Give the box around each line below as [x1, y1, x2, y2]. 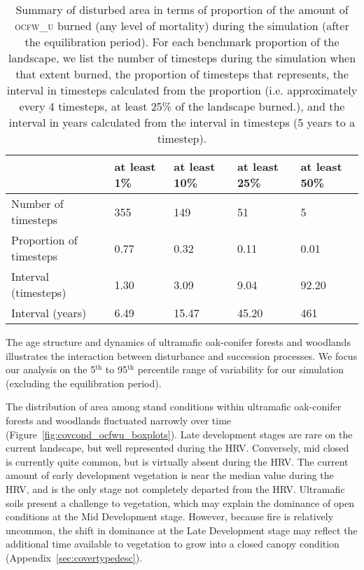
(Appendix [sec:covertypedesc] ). [6, 550, 143, 564]
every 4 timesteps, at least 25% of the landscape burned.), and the [19, 98, 345, 114]
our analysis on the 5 [6, 362, 96, 377]
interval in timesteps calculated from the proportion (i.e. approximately [6, 82, 358, 98]
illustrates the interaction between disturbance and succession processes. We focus [6, 348, 358, 363]
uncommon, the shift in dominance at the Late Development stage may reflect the [6, 522, 358, 537]
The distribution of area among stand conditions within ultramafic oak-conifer [6, 399, 342, 414]
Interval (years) [11, 305, 87, 321]
